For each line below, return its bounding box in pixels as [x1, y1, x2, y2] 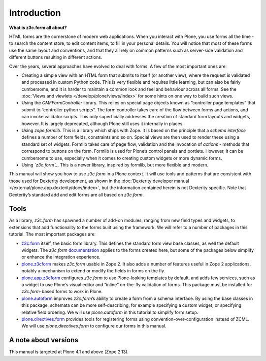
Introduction [9, 7, 61, 18]
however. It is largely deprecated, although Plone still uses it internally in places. [21, 121, 184, 127]
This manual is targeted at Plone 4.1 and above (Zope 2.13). [9, 349, 129, 355]
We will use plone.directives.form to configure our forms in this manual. [21, 323, 166, 329]
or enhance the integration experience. [21, 254, 100, 260]
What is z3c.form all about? [9, 25, 67, 31]
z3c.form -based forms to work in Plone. [21, 289, 103, 295]
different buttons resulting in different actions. [9, 54, 102, 60]
